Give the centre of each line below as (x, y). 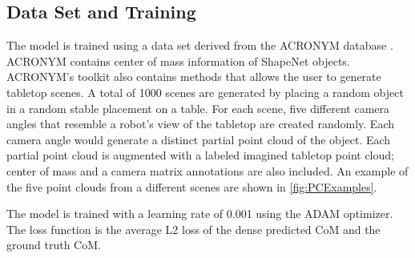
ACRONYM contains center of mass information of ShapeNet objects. (178, 60)
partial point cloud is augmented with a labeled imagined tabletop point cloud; (200, 155)
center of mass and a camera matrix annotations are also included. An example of (207, 170)
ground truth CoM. (54, 245)
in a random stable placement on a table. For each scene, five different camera (198, 108)
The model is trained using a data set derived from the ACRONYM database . (200, 45)
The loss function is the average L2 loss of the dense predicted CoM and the (193, 229)
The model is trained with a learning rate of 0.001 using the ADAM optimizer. (200, 214)
